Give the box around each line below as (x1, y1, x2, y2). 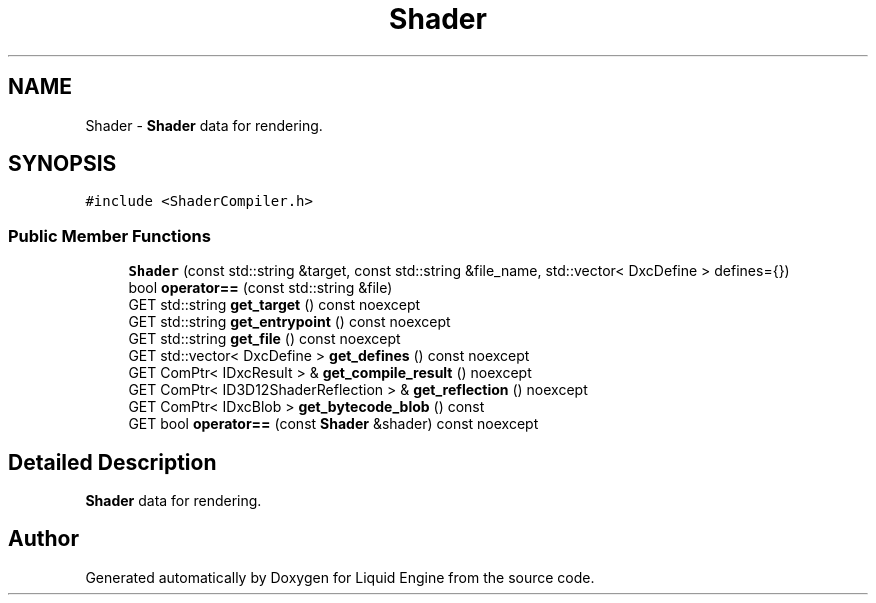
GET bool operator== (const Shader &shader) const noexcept (128, 415, 539, 433)
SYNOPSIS (8, 151, 117, 177)
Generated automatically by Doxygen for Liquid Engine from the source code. (85, 568, 595, 586)
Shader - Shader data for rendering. (85, 116, 323, 134)
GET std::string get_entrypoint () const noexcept (128, 313, 451, 331)
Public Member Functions (8, 225, 211, 246)
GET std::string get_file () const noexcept (128, 330, 401, 348)
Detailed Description (8, 449, 217, 475)
